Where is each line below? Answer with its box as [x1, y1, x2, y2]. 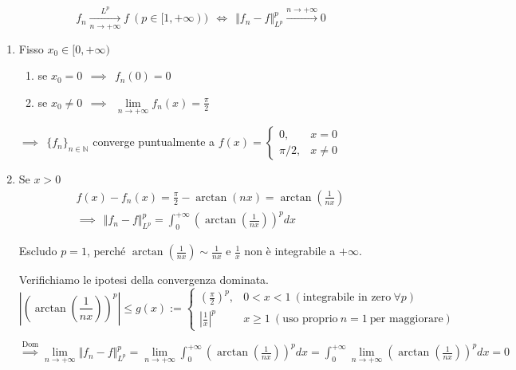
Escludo [18, 242, 57, 259]
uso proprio [282, 313, 338, 325]
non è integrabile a [244, 242, 336, 259]
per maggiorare [369, 313, 443, 325]
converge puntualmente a [93, 133, 215, 150]
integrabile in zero [302, 292, 392, 304]
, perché [86, 242, 126, 259]
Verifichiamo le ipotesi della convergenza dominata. [18, 271, 270, 288]
